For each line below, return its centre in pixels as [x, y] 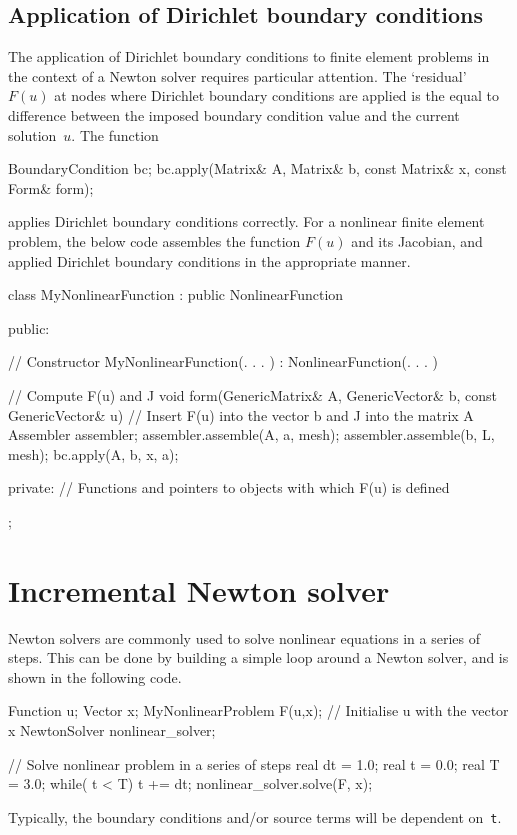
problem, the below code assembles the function [154, 240]
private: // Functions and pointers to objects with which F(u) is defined [229, 487]
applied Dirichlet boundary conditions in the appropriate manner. [209, 260]
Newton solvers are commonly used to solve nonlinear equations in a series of [244, 637]
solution [32, 134]
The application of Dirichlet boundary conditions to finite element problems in [249, 56]
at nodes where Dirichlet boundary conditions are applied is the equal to [276, 95]
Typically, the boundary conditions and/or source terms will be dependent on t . [255, 816]
